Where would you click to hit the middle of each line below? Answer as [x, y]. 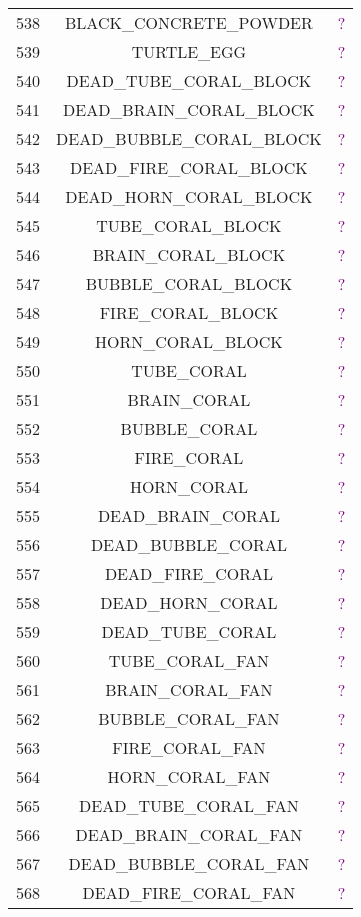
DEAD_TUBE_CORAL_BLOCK [189, 80]
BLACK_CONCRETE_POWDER [189, 22]
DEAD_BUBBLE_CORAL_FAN [189, 863]
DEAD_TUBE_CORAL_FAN [189, 805]
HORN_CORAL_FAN [189, 776]
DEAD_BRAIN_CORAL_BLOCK [189, 109]
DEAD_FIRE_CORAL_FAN [189, 892]
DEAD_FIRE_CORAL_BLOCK [189, 167]
